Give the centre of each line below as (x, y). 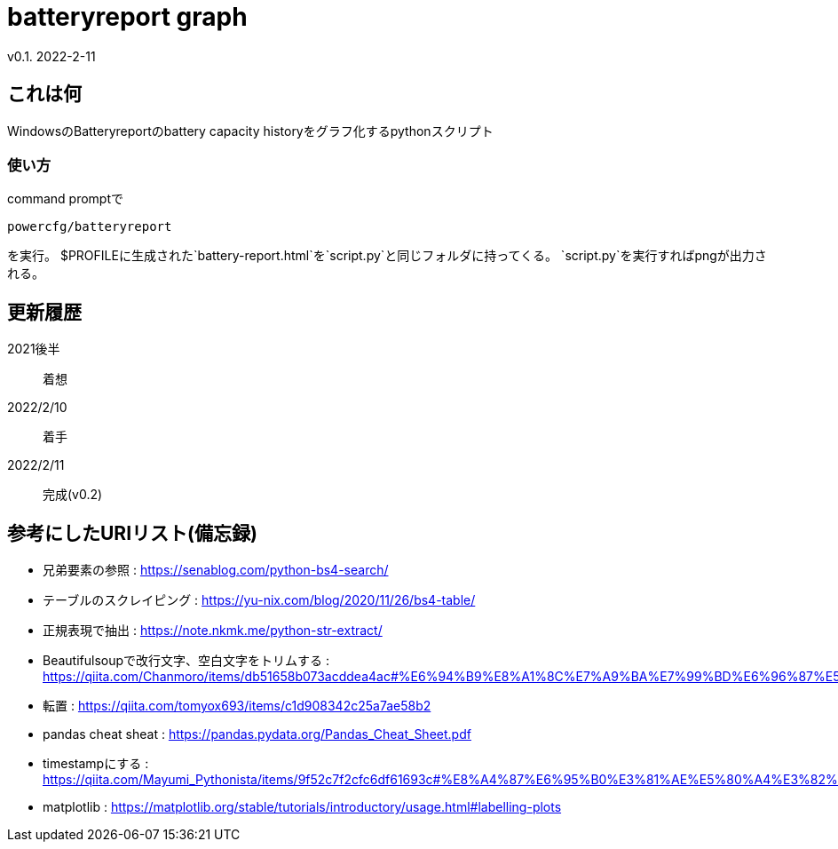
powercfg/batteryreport (90, 227)
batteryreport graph (127, 17)
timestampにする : (96, 764)
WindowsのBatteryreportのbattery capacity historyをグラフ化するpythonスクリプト (250, 131)
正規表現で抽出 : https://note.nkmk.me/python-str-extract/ (213, 631)
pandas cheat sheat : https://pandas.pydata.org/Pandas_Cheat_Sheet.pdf (257, 734)
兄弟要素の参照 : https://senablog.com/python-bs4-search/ (216, 570)
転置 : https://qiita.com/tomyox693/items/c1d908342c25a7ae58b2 (237, 706)
